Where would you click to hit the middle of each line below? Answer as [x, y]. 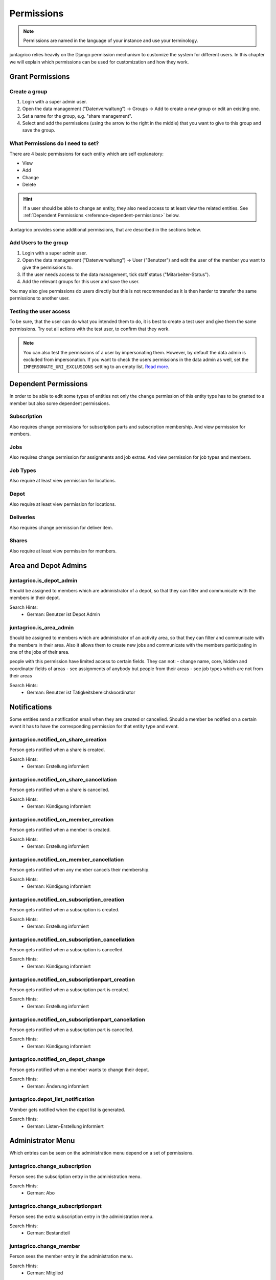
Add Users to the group [39, 243]
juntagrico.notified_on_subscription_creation [67, 900]
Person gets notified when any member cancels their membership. [80, 870]
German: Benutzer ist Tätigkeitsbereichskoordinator [81, 692]
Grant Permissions [40, 77]
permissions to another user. [40, 298]
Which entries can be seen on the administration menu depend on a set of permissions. [102, 1153]
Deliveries [22, 517]
